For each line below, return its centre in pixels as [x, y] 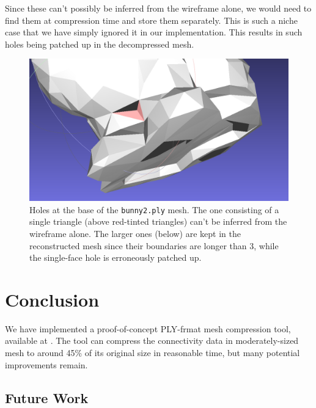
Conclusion [52, 299]
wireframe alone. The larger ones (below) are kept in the [135, 233]
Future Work [47, 397]
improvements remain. [46, 364]
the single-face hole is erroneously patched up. [116, 257]
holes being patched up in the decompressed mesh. [100, 44]
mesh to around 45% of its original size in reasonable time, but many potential [152, 353]
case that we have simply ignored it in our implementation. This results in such [154, 32]
